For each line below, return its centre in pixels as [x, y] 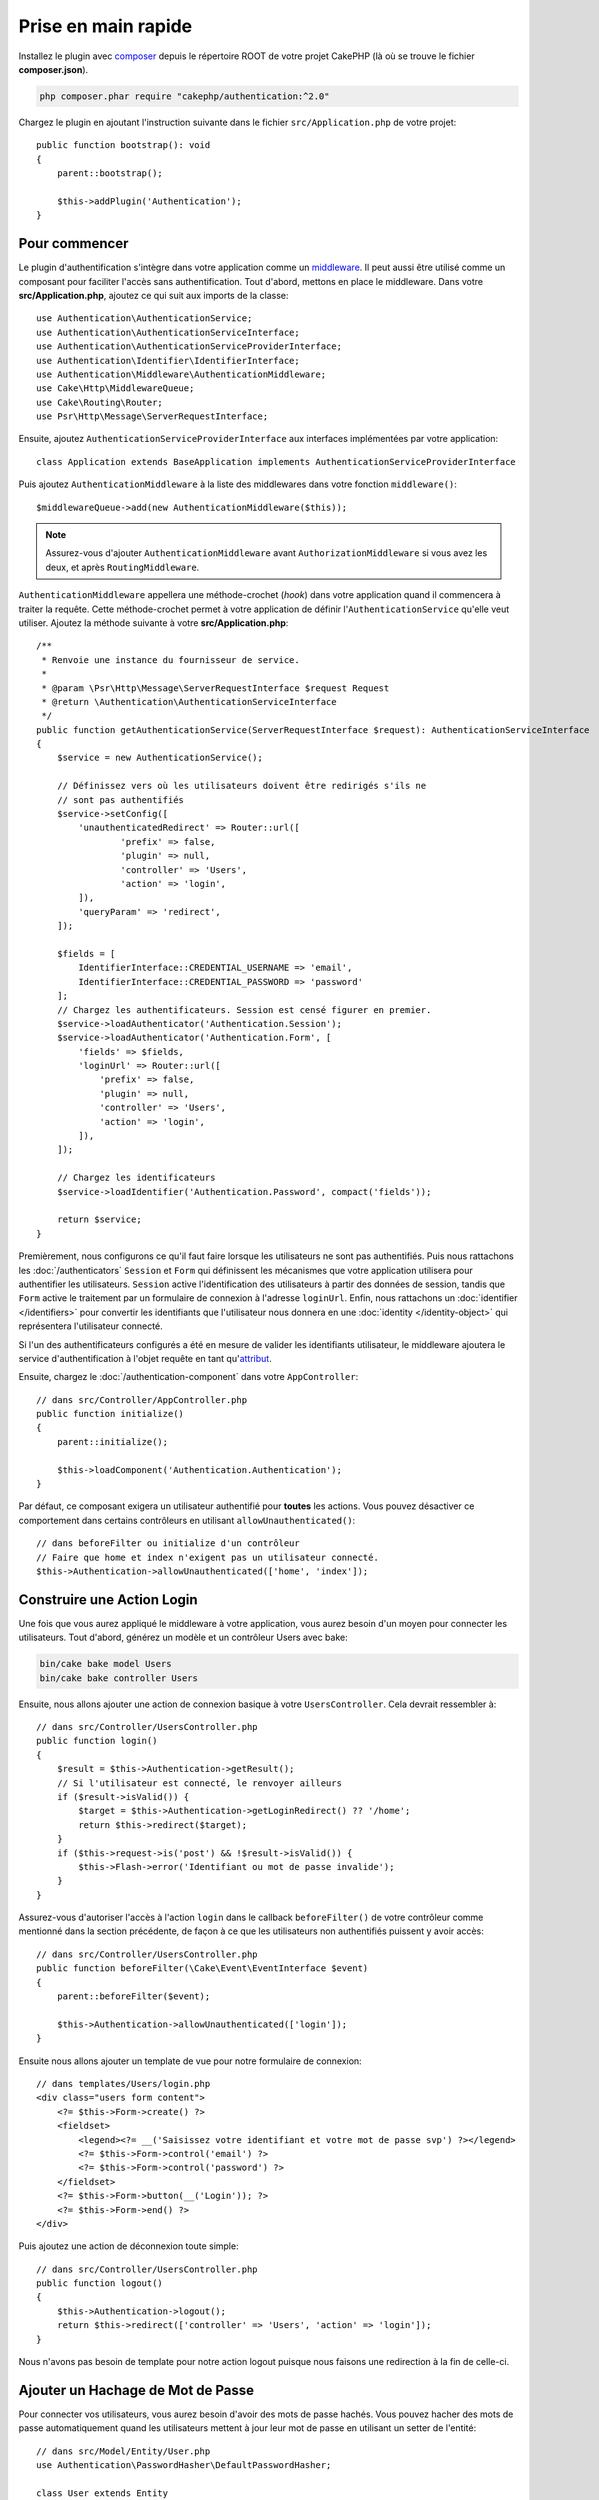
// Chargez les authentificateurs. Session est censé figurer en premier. [244, 1009]
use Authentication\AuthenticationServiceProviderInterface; [189, 346]
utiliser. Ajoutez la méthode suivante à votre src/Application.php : [153, 622]
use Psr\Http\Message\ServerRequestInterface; [152, 416]
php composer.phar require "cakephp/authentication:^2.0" [184, 96]
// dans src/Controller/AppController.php [142, 1399]
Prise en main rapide [105, 26]
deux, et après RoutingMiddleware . [122, 567]
